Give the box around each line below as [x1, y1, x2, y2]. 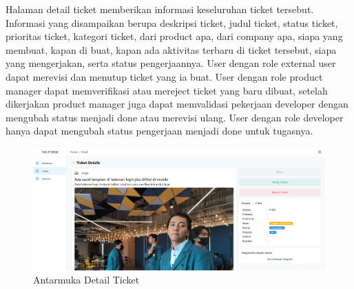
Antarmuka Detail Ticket [33, 272, 140, 287]
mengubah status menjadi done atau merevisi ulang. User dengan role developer [6, 110, 344, 124]
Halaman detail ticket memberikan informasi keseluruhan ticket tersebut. [6, 2, 314, 16]
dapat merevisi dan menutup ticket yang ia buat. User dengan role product [6, 69, 323, 83]
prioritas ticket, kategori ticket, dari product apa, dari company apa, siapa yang [6, 29, 343, 43]
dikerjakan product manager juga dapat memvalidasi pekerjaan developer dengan [6, 97, 348, 111]
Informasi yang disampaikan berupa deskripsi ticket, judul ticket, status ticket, [6, 15, 338, 30]
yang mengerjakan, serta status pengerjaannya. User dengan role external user [6, 56, 336, 70]
